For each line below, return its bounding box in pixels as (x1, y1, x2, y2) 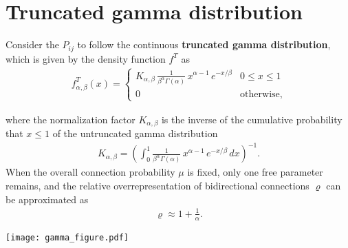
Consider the (6, 37, 59, 52)
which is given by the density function (6, 51, 166, 65)
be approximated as (6, 192, 89, 206)
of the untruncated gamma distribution (52, 126, 218, 141)
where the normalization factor (6, 112, 135, 126)
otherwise (240, 89, 280, 99)
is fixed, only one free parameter (187, 165, 323, 179)
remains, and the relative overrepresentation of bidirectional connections (6, 178, 309, 192)
